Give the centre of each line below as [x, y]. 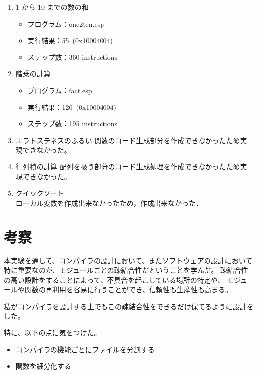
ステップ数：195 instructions [73, 124]
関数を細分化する [43, 366]
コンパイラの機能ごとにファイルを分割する [85, 349]
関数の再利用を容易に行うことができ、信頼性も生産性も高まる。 [128, 290]
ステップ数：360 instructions [73, 57]
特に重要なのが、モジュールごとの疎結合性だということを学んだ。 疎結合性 [126, 270]
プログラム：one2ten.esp [66, 24]
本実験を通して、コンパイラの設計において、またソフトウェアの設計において [128, 260]
